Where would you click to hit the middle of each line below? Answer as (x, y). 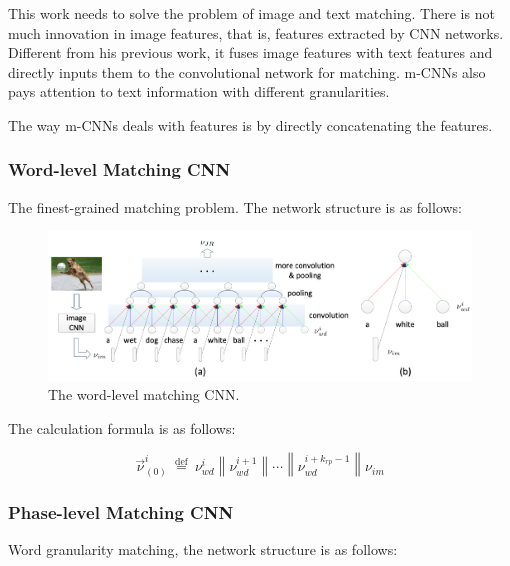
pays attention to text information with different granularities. (199, 91)
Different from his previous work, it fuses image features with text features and (250, 52)
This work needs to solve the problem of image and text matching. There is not (251, 13)
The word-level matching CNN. (144, 394)
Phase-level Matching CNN (121, 511)
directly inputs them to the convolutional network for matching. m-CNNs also (247, 71)
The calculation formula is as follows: (122, 427)
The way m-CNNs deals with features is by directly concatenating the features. (250, 124)
